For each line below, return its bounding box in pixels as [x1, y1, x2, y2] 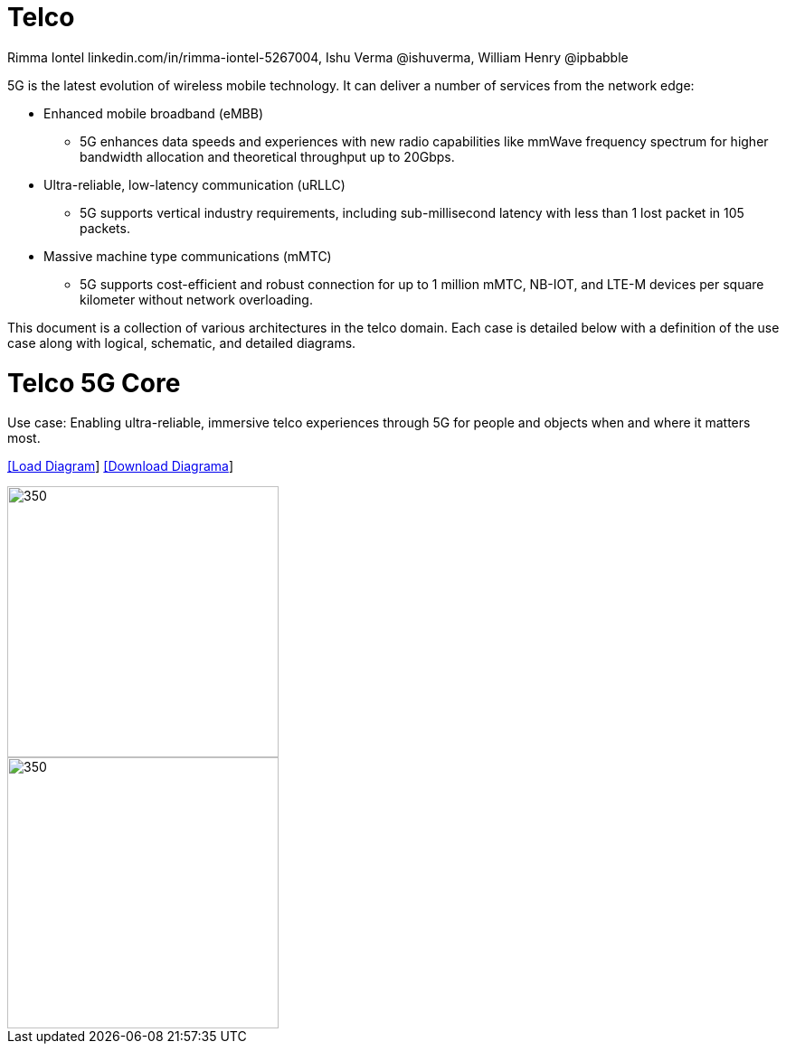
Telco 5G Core [7, 367, 181, 399]
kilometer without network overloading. [80, 291, 313, 307]
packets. [80, 220, 130, 236]
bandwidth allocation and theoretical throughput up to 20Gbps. [80, 148, 455, 164]
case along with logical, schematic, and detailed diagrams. [7, 334, 356, 351]
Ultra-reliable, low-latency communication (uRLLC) [43, 176, 346, 192]
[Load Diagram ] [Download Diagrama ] [7, 458, 233, 474]
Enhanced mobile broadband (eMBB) [43, 105, 263, 121]
